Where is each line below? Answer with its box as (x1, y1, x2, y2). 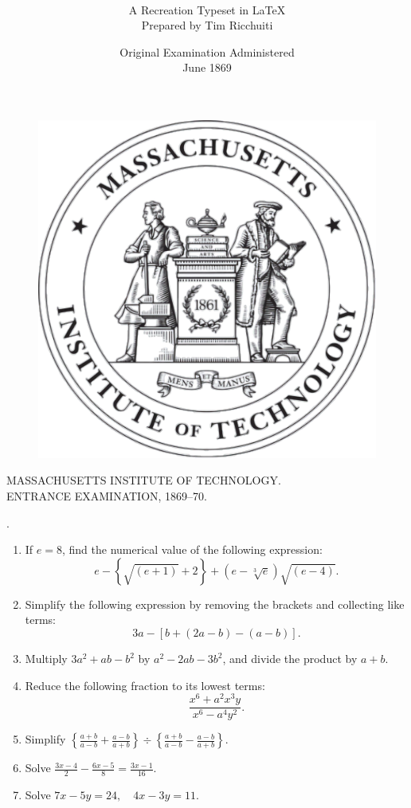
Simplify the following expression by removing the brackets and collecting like (25, 595, 405, 612)
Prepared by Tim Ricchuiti (141, 17, 273, 33)
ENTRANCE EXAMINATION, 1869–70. (6, 488, 208, 504)
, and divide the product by (222, 650, 358, 667)
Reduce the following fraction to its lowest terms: (25, 677, 265, 693)
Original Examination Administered (119, 43, 295, 60)
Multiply (25, 650, 68, 667)
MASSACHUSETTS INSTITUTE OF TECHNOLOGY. (6, 472, 281, 488)
